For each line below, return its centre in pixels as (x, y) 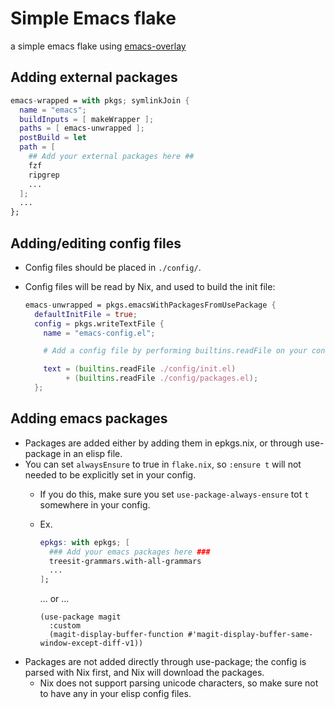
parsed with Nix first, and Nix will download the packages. (144, 673)
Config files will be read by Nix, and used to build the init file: (150, 286)
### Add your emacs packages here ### (129, 552)
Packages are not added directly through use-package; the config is (165, 662)
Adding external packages (94, 77)
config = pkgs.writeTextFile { (99, 323)
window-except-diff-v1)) (91, 643)
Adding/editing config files (96, 243)
